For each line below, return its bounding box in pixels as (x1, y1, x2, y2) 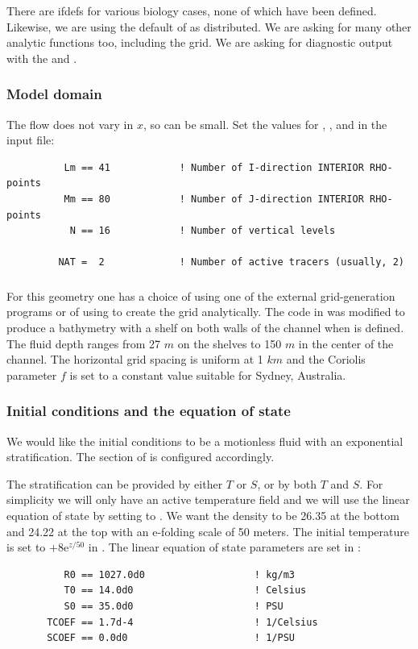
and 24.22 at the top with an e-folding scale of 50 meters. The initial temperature (6, 522, 409, 539)
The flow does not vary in (6, 115, 134, 132)
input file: (6, 131, 55, 148)
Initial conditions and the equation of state (6, 401, 291, 421)
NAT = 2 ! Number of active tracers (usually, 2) (58, 256, 404, 268)
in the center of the (298, 335, 394, 352)
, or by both (257, 475, 317, 492)
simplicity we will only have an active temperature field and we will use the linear (6, 491, 410, 508)
